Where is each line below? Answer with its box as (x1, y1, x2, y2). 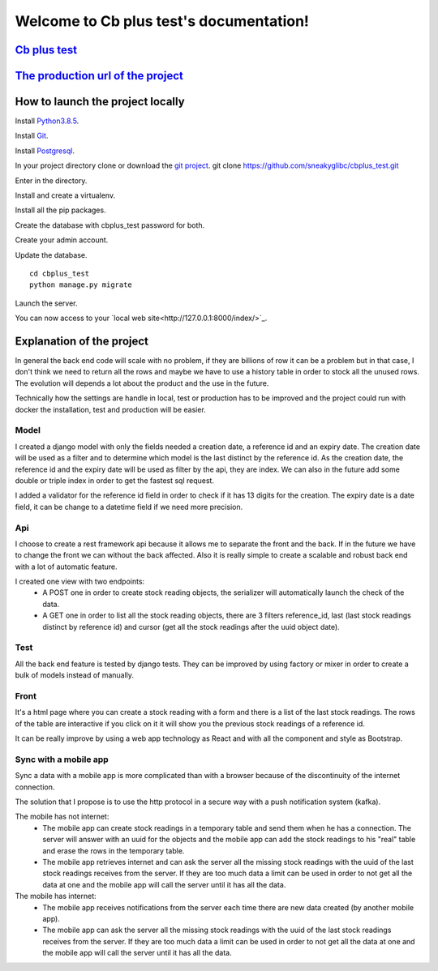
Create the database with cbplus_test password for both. (15, 220, 205, 230)
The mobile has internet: (15, 892, 97, 901)
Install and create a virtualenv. (15, 190, 116, 200)
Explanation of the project (15, 334, 149, 348)
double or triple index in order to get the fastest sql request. (15, 475, 215, 485)
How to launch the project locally (15, 95, 186, 109)
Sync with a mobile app (15, 754, 109, 765)
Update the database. (15, 250, 88, 259)
